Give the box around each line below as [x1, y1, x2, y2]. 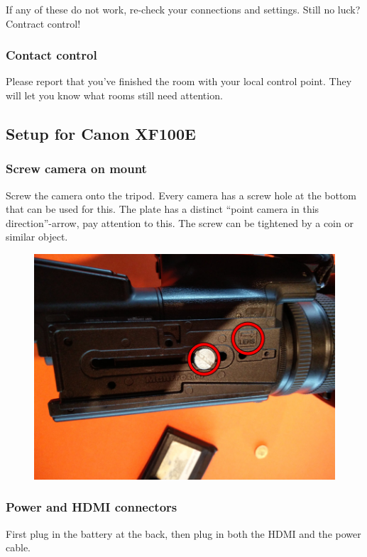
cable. [6, 540, 31, 555]
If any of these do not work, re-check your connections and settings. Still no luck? [6, 2, 361, 16]
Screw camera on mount [6, 160, 147, 177]
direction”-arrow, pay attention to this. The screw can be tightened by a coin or [6, 215, 354, 230]
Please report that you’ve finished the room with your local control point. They [6, 74, 352, 89]
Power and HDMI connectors [6, 498, 177, 516]
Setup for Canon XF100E [6, 122, 196, 144]
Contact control [6, 46, 97, 64]
